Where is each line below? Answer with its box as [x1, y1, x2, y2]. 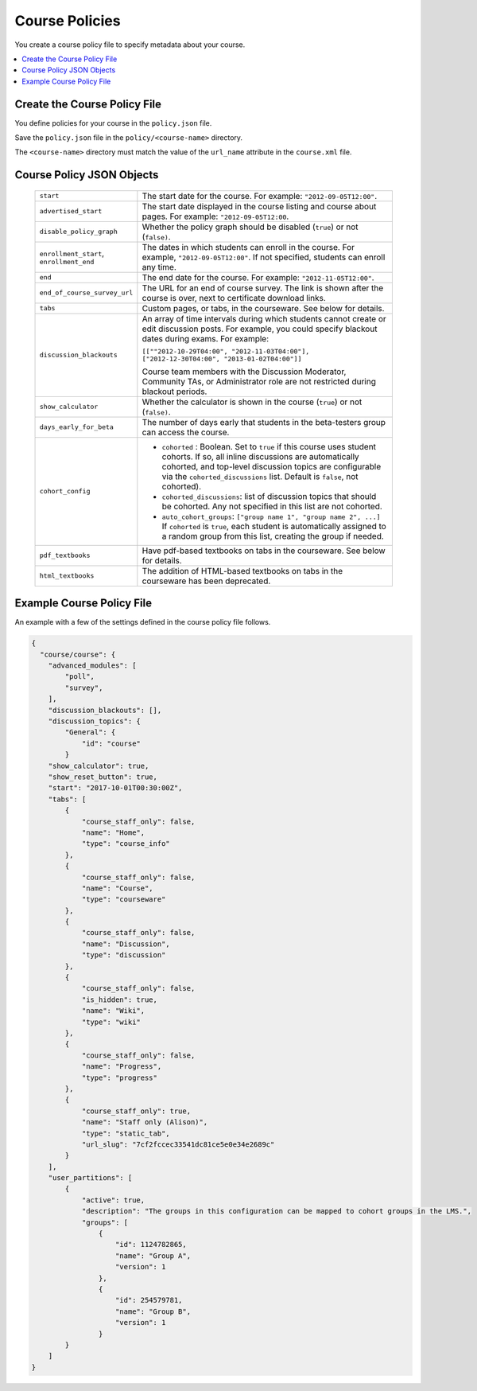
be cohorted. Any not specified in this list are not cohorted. [161, 501, 383, 512]
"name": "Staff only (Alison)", [81, 1118, 208, 1127]
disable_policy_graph [39, 228, 118, 236]
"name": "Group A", [115, 1251, 191, 1260]
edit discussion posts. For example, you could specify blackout [142, 323, 378, 334]
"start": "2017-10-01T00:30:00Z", [48, 784, 183, 793]
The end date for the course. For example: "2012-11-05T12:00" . [142, 271, 374, 282]
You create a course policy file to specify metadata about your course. [14, 40, 246, 49]
